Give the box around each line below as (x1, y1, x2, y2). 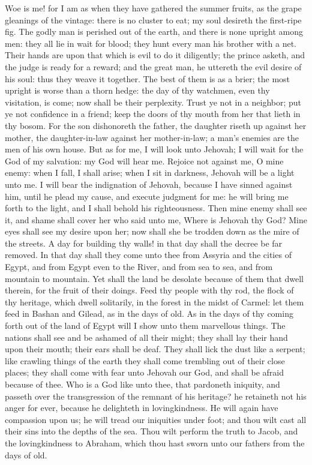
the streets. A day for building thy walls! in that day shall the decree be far (5, 236, 283, 249)
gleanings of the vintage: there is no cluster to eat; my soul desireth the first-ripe (5, 13, 302, 26)
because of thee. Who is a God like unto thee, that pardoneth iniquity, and (5, 378, 280, 390)
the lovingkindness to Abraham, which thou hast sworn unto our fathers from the (5, 436, 305, 449)
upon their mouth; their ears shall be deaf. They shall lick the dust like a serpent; (5, 343, 305, 355)
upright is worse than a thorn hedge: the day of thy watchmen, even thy (5, 84, 270, 97)
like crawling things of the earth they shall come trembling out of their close (5, 354, 285, 367)
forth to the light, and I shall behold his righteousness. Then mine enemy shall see (5, 202, 307, 214)
